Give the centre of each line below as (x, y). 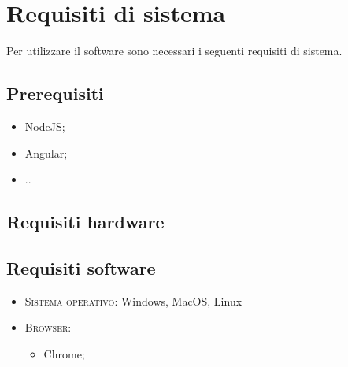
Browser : (48, 327)
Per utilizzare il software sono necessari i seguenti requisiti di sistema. (174, 51)
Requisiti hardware (85, 222)
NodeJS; (45, 126)
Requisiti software (81, 267)
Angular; (46, 152)
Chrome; (64, 353)
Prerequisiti (55, 93)
